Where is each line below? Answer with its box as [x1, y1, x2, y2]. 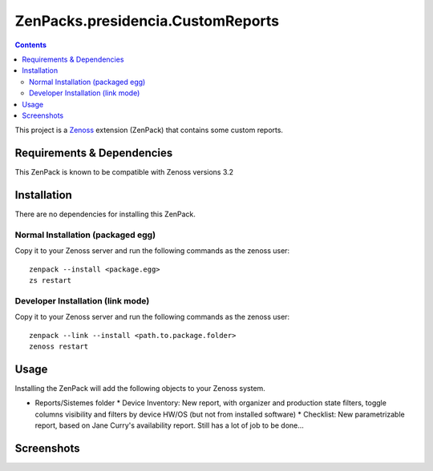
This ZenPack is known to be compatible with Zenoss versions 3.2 [14, 167, 234, 177]
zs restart [29, 276, 72, 285]
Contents [14, 40, 47, 50]
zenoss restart [29, 341, 89, 351]
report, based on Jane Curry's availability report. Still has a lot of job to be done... [34, 421, 305, 430]
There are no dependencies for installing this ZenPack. [14, 209, 196, 219]
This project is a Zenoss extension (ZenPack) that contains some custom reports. [14, 125, 284, 135]
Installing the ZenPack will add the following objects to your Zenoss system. [14, 383, 266, 392]
